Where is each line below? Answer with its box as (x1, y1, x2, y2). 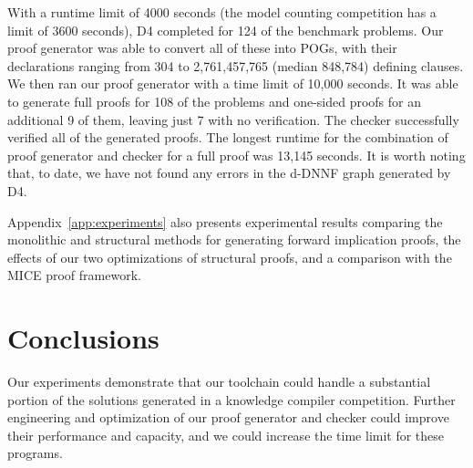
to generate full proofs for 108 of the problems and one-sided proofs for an (7, 91, 422, 110)
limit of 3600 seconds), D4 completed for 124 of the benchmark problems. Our (7, 20, 444, 39)
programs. (7, 443, 63, 463)
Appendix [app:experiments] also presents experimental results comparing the (7, 212, 443, 231)
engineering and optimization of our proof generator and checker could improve (7, 408, 449, 427)
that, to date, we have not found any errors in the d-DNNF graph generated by (7, 163, 451, 182)
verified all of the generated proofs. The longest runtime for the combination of (7, 128, 448, 147)
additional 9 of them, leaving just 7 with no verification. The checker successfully (7, 109, 459, 129)
